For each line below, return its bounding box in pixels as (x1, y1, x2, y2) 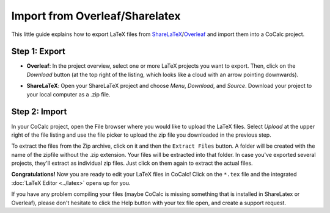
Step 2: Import (11, 107, 67, 117)
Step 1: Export (11, 46, 65, 57)
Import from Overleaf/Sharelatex (11, 9, 181, 23)
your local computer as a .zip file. (26, 90, 111, 98)
